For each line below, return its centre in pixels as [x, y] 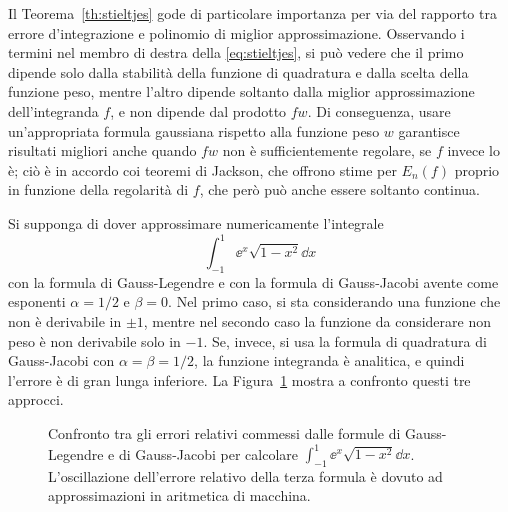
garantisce [429, 130]
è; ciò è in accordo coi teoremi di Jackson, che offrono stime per [202, 169]
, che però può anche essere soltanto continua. [339, 189]
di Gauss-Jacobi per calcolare [208, 453]
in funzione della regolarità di [98, 189]
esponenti [37, 301]
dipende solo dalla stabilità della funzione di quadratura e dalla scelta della [238, 71]
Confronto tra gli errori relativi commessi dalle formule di [224, 432]
